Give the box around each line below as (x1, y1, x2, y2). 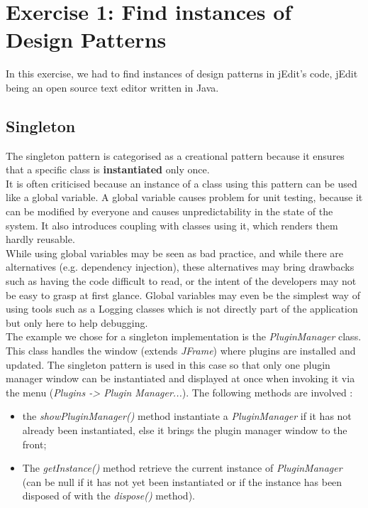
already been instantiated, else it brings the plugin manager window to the (22, 422, 347, 437)
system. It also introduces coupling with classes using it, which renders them (6, 217, 338, 232)
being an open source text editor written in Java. (6, 80, 219, 94)
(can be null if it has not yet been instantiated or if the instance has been (22, 474, 342, 489)
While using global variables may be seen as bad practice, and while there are (6, 245, 344, 260)
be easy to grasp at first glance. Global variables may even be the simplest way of (6, 287, 360, 302)
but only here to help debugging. (6, 315, 148, 330)
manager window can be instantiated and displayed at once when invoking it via (6, 371, 355, 386)
